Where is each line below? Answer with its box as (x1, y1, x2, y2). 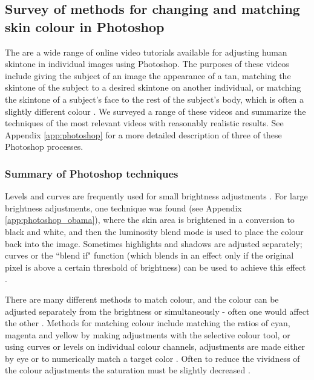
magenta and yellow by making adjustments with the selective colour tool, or (5, 328, 290, 341)
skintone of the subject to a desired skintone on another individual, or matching (5, 81, 301, 94)
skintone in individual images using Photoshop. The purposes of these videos (5, 57, 289, 70)
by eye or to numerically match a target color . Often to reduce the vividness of (5, 352, 300, 364)
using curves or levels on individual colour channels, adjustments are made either (5, 340, 306, 353)
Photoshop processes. (5, 140, 83, 153)
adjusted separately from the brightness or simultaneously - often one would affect (5, 304, 310, 317)
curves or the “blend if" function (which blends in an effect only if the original (5, 249, 294, 262)
